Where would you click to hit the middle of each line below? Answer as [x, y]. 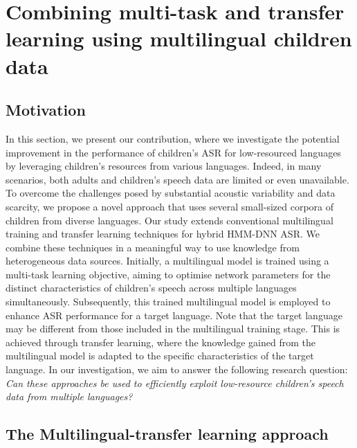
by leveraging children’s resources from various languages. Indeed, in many [164, 166]
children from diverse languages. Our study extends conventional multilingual [170, 220]
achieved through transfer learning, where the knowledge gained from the [161, 342]
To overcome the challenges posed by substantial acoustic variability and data [171, 193]
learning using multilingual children [179, 38]
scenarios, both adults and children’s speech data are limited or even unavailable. [177, 179]
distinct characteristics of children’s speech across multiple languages [151, 288]
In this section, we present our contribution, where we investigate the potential [173, 138]
